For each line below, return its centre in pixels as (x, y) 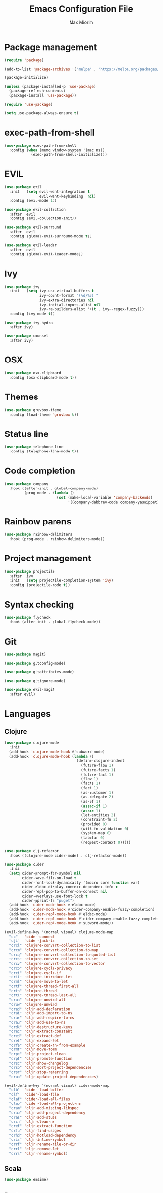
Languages (27, 714)
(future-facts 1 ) (98, 770)
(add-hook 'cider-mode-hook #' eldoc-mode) (53, 905)
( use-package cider (24, 865)
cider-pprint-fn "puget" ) (48, 901)
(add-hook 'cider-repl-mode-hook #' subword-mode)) (61, 923)
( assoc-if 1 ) (94, 806)
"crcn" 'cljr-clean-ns (32, 1122)
